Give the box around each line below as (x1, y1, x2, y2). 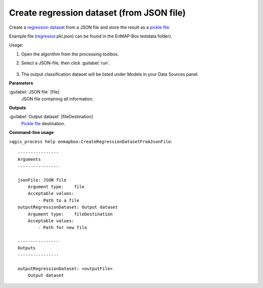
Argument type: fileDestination (27, 211, 113, 217)
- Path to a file (38, 197, 80, 203)
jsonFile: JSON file (18, 177, 67, 183)
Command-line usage (9, 130, 54, 135)
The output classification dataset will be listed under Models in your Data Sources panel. (21, 71, 199, 77)
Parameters (9, 80, 34, 86)
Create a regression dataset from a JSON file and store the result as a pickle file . (9, 24, 170, 30)
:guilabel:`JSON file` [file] (9, 89, 60, 95)
